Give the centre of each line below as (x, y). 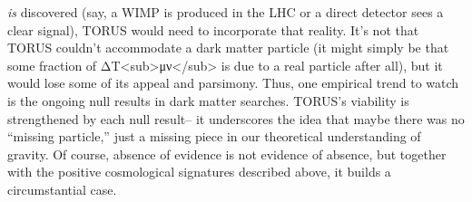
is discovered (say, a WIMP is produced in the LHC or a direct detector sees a (226, 12)
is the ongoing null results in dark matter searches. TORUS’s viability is (208, 100)
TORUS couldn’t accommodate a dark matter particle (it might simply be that (228, 48)
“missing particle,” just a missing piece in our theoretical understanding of (214, 136)
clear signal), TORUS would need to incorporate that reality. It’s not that (213, 29)
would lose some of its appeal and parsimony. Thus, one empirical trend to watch (233, 83)
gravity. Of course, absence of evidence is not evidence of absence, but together (227, 154)
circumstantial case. (62, 189)
